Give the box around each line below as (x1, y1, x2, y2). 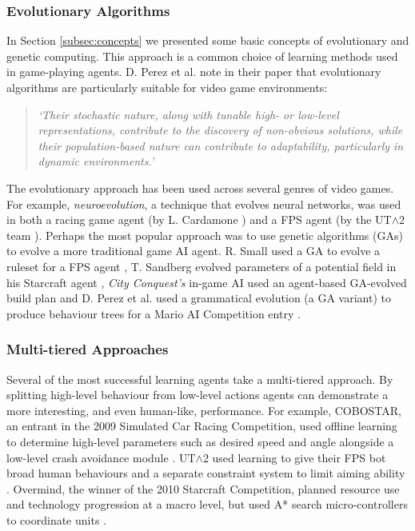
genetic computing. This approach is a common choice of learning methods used (6, 47, 398, 64)
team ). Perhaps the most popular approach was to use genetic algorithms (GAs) (6, 226, 403, 243)
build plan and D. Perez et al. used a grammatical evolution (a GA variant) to (6, 289, 391, 306)
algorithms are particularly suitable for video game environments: (6, 79, 328, 95)
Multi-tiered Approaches (6, 339, 169, 359)
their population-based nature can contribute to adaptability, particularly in (38, 137, 404, 154)
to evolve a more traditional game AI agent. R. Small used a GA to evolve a (6, 242, 381, 259)
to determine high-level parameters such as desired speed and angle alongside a (6, 433, 394, 449)
